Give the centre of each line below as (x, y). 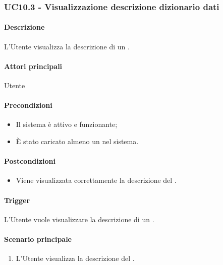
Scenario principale (38, 239)
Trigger (17, 200)
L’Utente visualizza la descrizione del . (75, 258)
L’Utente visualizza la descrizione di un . (67, 46)
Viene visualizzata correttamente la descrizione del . (96, 180)
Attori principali (33, 66)
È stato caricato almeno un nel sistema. (77, 141)
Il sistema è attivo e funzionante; (67, 124)
